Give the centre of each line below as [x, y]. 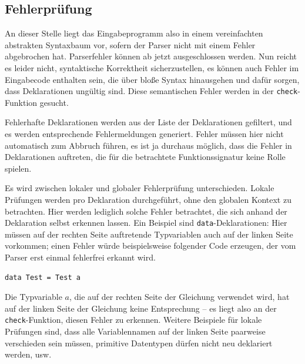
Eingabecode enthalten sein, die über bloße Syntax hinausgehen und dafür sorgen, [152, 79]
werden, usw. [28, 354]
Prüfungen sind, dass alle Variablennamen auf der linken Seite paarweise [135, 331]
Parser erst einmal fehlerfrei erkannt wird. [80, 257]
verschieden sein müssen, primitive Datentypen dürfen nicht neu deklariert [139, 343]
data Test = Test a [43, 277]
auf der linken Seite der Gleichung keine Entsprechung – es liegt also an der [141, 308]
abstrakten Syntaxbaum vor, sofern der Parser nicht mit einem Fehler [130, 44]
